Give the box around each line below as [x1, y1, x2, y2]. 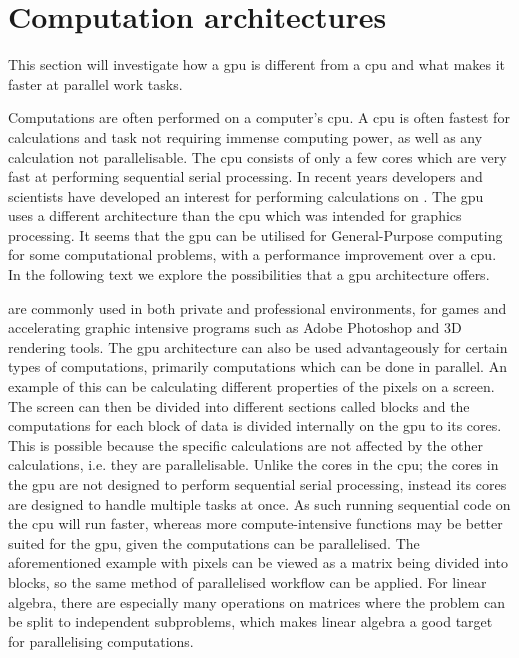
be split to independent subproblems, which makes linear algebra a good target [8, 611, 493, 632]
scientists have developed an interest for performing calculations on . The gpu [8, 185, 484, 206]
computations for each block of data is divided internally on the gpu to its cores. [8, 415, 502, 436]
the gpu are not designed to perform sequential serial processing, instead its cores [8, 474, 507, 494]
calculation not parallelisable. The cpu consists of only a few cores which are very [8, 146, 507, 167]
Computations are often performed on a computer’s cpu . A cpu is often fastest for [8, 107, 510, 128]
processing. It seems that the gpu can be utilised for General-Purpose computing [8, 224, 503, 245]
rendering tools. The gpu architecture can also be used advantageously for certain [8, 336, 508, 357]
